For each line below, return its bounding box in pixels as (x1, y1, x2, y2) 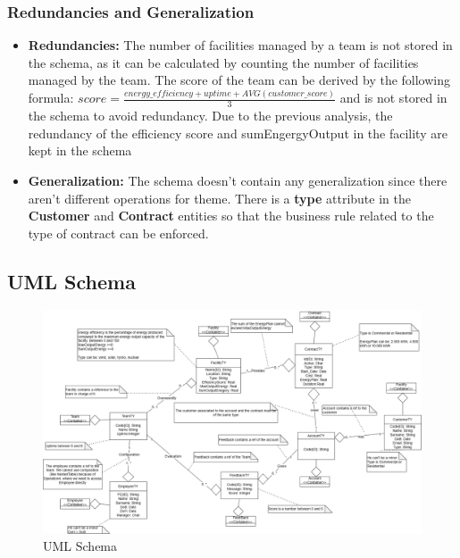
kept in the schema (28, 141, 132, 160)
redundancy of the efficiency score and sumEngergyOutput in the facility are (28, 123, 447, 142)
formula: (28, 88, 74, 107)
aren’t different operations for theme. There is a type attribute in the (28, 188, 411, 207)
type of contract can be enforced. (28, 223, 209, 242)
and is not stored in (339, 88, 447, 107)
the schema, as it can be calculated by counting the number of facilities (28, 53, 419, 71)
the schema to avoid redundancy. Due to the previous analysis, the (28, 106, 393, 125)
